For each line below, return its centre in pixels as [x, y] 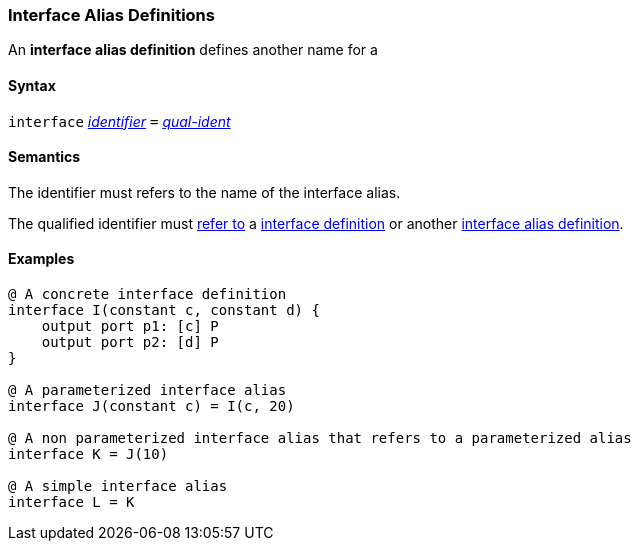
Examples [41, 259]
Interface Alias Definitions [111, 15]
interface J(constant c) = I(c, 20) [151, 406]
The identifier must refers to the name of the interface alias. [204, 192]
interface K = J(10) [88, 454]
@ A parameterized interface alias [147, 390]
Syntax [32, 85]
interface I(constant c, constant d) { [164, 310]
